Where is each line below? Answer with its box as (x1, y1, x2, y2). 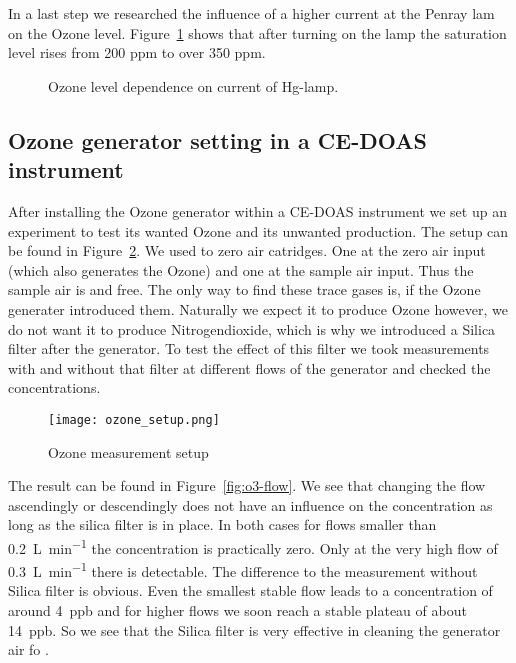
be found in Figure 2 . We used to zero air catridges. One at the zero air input (8, 240, 486, 261)
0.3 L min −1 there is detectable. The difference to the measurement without (8, 558, 478, 581)
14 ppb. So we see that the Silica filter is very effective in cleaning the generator (8, 619, 501, 640)
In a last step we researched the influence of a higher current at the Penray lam (8, 3, 495, 23)
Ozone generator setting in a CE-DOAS (8, 124, 427, 155)
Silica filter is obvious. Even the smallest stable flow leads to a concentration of (8, 580, 493, 601)
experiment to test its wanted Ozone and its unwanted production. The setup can (8, 220, 509, 241)
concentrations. (8, 377, 101, 398)
